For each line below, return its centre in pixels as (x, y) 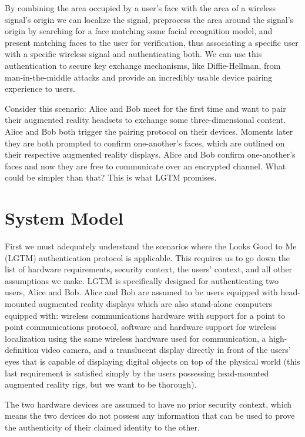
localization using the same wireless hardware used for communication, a (135, 338)
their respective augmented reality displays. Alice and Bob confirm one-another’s (150, 154)
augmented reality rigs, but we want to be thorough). (101, 384)
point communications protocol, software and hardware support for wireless (140, 327)
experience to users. (40, 89)
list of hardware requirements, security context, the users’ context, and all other (149, 269)
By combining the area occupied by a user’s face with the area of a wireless (140, 8)
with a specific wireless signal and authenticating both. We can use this (133, 54)
